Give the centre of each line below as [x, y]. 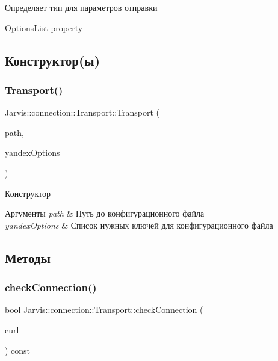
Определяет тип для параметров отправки [81, 7]
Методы [28, 257]
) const [18, 350]
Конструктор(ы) [53, 60]
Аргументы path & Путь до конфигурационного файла [105, 213]
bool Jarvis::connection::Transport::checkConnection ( [104, 310]
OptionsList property [44, 27]
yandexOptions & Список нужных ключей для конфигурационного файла [139, 225]
